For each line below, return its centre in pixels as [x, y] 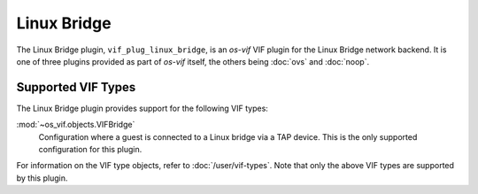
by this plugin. [42, 178]
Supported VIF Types [76, 87]
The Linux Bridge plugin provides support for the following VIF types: [143, 108]
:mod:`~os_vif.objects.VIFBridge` [76, 125]
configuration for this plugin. [90, 150]
